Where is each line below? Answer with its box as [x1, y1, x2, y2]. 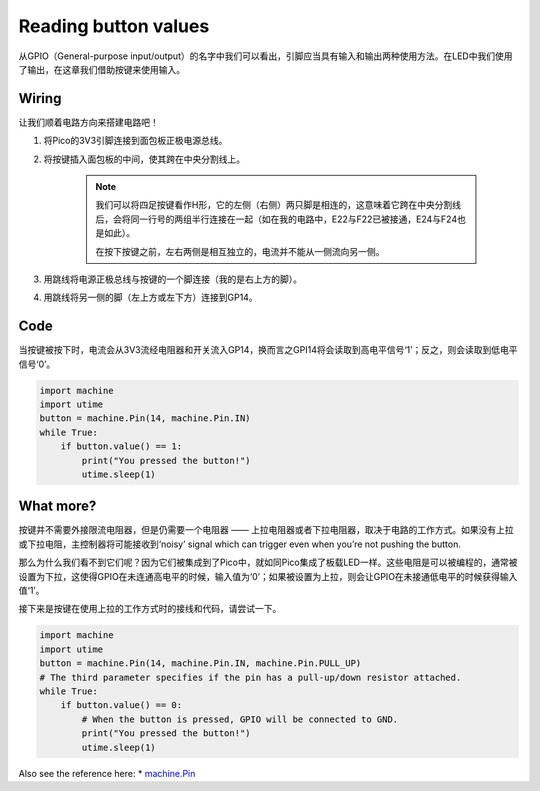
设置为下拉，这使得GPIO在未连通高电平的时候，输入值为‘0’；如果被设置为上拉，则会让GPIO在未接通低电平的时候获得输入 [18, 570, 518, 582]
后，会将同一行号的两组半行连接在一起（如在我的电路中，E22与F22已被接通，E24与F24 [95, 213, 458, 225]
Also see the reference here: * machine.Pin [18, 767, 196, 779]
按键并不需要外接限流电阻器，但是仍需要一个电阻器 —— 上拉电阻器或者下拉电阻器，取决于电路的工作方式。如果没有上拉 [18, 524, 514, 536]
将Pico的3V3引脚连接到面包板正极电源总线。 [43, 135, 228, 147]
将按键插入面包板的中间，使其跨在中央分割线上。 [43, 153, 245, 165]
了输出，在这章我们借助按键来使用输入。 [18, 63, 185, 75]
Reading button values [18, 15, 210, 37]
